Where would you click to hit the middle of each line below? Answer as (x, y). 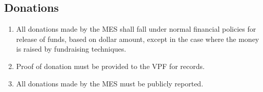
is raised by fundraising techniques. (71, 49)
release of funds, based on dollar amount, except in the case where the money (138, 39)
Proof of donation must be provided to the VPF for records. (110, 66)
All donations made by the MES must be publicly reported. (110, 83)
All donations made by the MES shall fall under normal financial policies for (136, 29)
